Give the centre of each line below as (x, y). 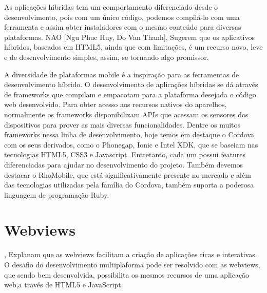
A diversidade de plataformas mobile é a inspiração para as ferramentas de (122, 74)
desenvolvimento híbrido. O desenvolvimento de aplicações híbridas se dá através (131, 84)
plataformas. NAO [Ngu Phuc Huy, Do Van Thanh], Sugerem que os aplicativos (130, 37)
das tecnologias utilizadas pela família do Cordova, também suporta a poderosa (129, 185)
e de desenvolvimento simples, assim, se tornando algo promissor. (107, 57)
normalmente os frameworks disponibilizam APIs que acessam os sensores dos (126, 114)
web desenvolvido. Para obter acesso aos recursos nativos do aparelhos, (116, 104)
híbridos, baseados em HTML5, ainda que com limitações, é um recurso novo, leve (133, 47)
